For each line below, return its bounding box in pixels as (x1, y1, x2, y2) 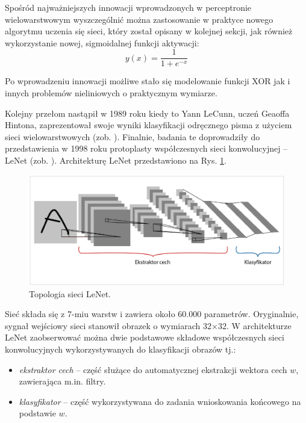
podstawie (19, 407, 56, 419)
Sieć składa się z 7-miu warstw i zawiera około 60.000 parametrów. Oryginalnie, (5, 307, 299, 320)
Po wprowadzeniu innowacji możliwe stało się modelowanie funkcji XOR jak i (5, 75, 290, 87)
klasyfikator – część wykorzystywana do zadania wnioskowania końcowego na (19, 395, 301, 407)
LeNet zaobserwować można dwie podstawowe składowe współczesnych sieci (5, 331, 284, 344)
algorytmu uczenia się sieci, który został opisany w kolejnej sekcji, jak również (5, 25, 293, 37)
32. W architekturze (217, 319, 292, 332)
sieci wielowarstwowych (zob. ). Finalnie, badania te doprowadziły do (5, 130, 260, 143)
